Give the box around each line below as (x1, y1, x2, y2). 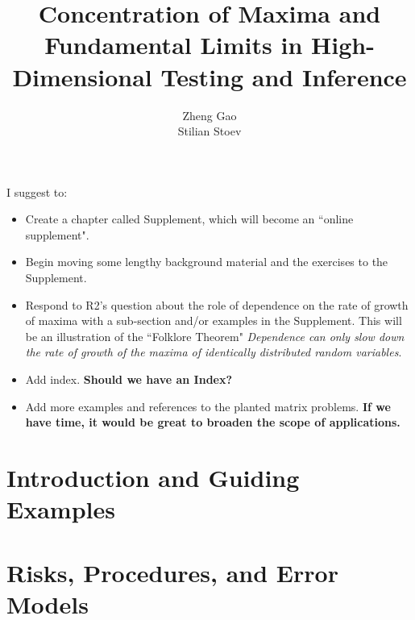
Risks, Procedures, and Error (6, 556, 338, 589)
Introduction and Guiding (6, 461, 300, 493)
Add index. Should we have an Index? (25, 371, 233, 388)
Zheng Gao (182, 106, 237, 123)
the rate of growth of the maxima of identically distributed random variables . (25, 343, 402, 360)
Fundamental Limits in (44, 28, 303, 61)
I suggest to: (6, 183, 68, 200)
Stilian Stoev (177, 123, 242, 139)
